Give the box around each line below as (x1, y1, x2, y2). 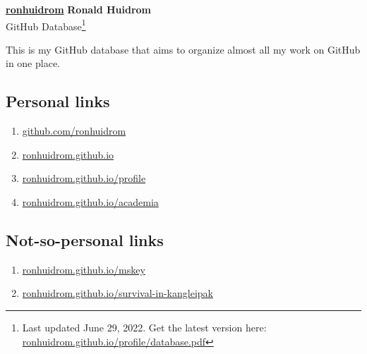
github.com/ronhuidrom (22, 123, 126, 138)
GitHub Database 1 (6, 16, 86, 33)
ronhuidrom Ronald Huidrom (6, 2, 151, 16)
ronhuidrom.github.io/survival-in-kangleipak (22, 286, 213, 300)
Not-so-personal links (6, 229, 164, 250)
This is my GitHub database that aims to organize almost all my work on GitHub (6, 42, 361, 56)
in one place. (6, 56, 60, 71)
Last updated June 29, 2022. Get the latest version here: (22, 320, 267, 334)
